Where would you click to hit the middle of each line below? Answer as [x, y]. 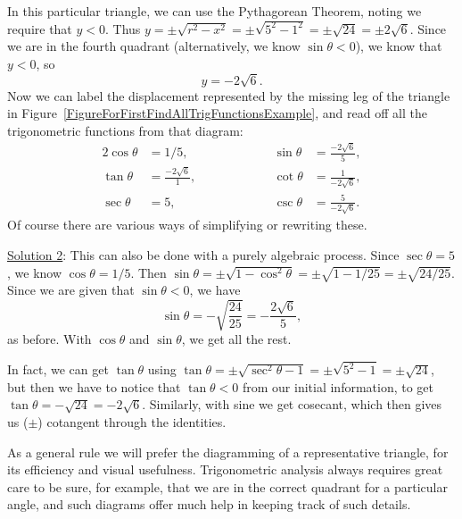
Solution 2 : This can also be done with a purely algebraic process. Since [203, 254]
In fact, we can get [58, 369]
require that [40, 28]
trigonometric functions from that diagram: [125, 130]
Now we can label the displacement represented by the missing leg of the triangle [229, 95]
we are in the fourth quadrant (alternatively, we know [154, 46]
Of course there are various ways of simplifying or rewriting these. [187, 225]
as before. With [49, 339]
